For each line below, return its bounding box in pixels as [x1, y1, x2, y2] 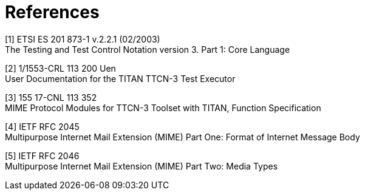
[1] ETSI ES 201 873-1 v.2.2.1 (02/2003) [5, 33, 160, 44]
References [5, 2, 100, 22]
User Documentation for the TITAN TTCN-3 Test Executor [5, 73, 236, 84]
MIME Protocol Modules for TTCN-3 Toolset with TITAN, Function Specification [5, 102, 321, 113]
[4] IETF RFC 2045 [5, 121, 80, 132]
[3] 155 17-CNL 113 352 [5, 92, 97, 103]
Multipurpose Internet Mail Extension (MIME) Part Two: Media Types [5, 160, 278, 171]
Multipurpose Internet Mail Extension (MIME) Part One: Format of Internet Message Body [5, 131, 360, 142]
